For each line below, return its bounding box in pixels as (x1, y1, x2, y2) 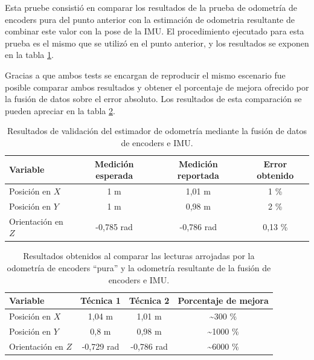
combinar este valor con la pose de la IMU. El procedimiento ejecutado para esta (5, 25, 304, 37)
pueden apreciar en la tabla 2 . (5, 104, 115, 117)
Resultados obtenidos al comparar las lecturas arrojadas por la (23, 249, 255, 262)
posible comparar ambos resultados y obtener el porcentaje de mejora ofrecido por (5, 80, 309, 93)
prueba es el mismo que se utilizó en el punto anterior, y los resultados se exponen (5, 36, 309, 49)
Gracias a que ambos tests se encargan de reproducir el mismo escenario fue (5, 68, 286, 81)
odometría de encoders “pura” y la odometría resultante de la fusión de (7, 261, 271, 274)
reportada (177, 169, 219, 182)
